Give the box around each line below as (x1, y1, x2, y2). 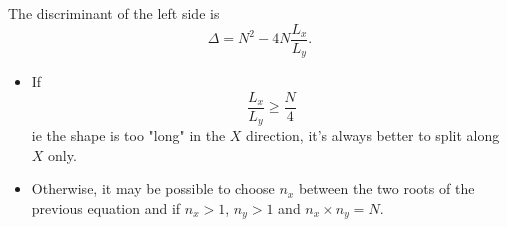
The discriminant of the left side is (8, 3, 220, 23)
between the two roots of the (298, 178, 475, 199)
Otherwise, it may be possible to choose (31, 178, 275, 199)
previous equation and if (31, 198, 181, 218)
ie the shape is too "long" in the (31, 125, 226, 146)
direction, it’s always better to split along (246, 125, 500, 146)
